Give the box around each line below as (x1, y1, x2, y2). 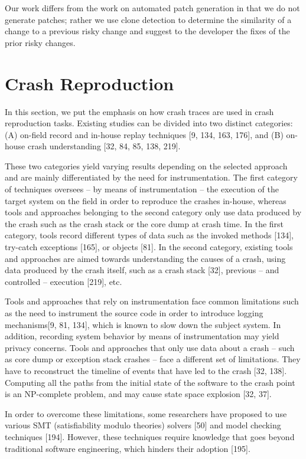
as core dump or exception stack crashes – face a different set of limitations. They (5, 353, 301, 365)
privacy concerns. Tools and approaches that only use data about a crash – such (5, 341, 295, 353)
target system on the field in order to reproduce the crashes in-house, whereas (5, 194, 287, 206)
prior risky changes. (5, 36, 76, 48)
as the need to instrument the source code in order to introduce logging (5, 307, 263, 319)
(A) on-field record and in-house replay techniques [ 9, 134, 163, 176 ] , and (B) (5, 128, 284, 140)
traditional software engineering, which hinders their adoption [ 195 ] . (5, 442, 250, 454)
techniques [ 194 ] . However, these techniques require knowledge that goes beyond (5, 430, 295, 442)
